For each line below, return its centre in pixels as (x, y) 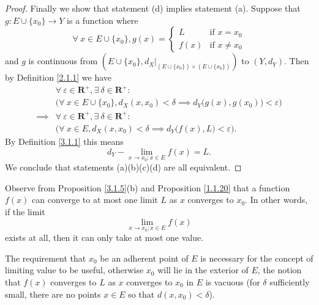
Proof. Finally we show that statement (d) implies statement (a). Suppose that (153, 8)
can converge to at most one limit (95, 200)
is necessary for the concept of (257, 258)
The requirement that (46, 258)
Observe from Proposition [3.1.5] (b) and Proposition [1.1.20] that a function (148, 187)
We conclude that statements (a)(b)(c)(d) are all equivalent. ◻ (123, 167)
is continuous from (63, 61)
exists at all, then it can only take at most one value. (104, 237)
